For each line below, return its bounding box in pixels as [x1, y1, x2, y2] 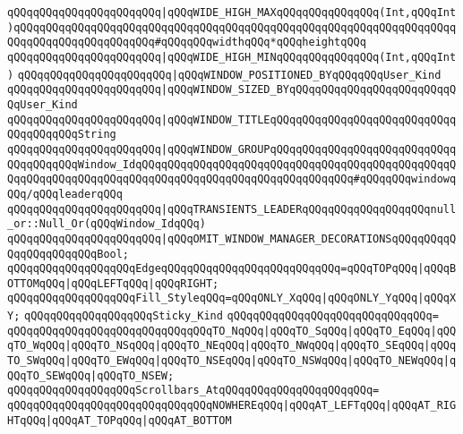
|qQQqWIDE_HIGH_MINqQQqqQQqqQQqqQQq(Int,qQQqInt [160, 50, 457, 64]
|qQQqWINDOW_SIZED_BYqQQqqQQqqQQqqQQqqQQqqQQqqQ [160, 83, 457, 97]
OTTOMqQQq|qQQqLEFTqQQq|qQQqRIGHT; [7, 277, 219, 290]
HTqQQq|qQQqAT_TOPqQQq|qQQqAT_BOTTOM [7, 413, 232, 427]
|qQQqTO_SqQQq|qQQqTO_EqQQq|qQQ [263, 324, 457, 337]
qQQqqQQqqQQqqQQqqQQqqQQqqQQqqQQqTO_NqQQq [7, 324, 264, 337]
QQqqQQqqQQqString [7, 128, 116, 141]
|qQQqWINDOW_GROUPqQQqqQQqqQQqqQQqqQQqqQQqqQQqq [160, 142, 457, 156]
